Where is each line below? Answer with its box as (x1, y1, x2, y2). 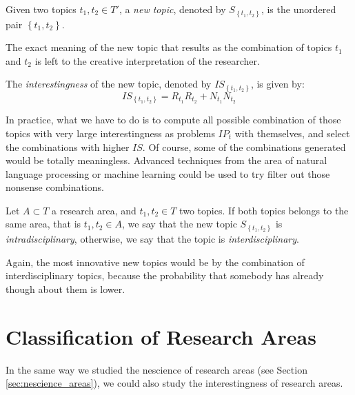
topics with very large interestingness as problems (6, 125, 215, 140)
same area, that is (6, 216, 81, 231)
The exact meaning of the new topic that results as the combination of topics (6, 40, 332, 54)
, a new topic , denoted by (119, 2, 226, 16)
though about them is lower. (6, 281, 125, 296)
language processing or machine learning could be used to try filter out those (6, 166, 330, 181)
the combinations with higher (6, 139, 130, 154)
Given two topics (6, 2, 77, 16)
